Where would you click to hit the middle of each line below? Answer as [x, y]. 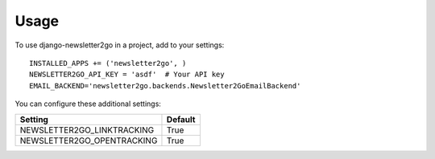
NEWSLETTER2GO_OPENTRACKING [89, 141]
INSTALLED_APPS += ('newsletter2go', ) [108, 63]
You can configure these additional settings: [88, 104]
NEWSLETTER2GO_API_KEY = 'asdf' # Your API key [127, 75]
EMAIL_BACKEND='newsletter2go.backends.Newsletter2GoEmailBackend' [165, 86]
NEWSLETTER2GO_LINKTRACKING [87, 130]
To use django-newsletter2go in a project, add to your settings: [120, 45]
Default [181, 119]
